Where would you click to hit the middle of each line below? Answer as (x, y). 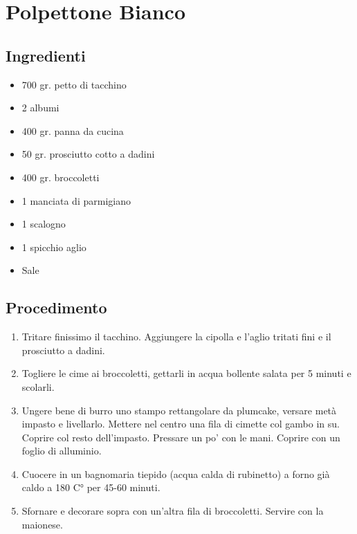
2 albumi (40, 108)
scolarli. (38, 386)
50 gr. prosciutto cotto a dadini (88, 154)
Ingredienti (46, 55)
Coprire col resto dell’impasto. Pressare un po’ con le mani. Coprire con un (181, 437)
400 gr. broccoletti (61, 177)
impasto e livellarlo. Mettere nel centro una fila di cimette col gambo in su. (181, 424)
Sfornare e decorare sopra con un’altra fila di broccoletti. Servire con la (173, 511)
